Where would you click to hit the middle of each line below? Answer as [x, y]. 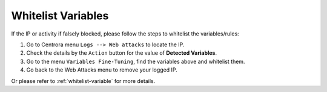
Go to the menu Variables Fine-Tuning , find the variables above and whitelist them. [136, 61]
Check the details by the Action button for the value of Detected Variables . [122, 53]
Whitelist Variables [60, 16]
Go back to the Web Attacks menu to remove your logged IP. [102, 70]
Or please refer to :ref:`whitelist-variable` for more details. [83, 81]
